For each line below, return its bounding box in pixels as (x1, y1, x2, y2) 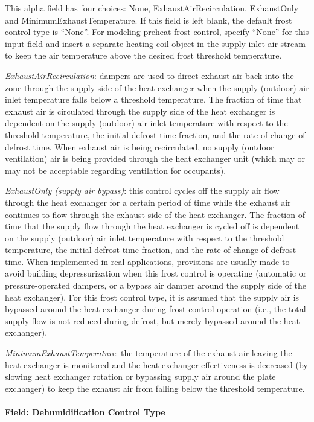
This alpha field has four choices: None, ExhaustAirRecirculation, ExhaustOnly (5, 2, 299, 14)
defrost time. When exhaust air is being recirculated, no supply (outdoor (5, 140, 274, 153)
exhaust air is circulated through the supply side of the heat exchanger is (5, 104, 275, 117)
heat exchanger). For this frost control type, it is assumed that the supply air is (5, 290, 300, 303)
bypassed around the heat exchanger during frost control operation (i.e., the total (5, 302, 306, 315)
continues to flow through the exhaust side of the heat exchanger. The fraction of (5, 208, 305, 220)
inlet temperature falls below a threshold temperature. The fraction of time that (5, 93, 302, 106)
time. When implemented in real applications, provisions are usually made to (5, 255, 290, 267)
